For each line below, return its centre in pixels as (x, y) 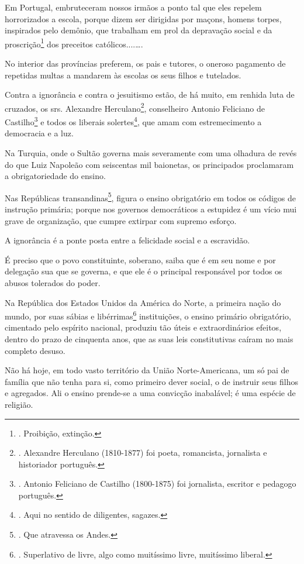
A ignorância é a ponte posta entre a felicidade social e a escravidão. (127, 240)
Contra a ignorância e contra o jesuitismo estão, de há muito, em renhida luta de (150, 94)
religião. (19, 404)
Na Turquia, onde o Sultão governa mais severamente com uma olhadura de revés (151, 152)
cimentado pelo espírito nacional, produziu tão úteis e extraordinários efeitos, (143, 327)
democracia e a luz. (39, 133)
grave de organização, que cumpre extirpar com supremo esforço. (121, 220)
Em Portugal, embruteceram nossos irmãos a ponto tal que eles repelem (133, 7)
